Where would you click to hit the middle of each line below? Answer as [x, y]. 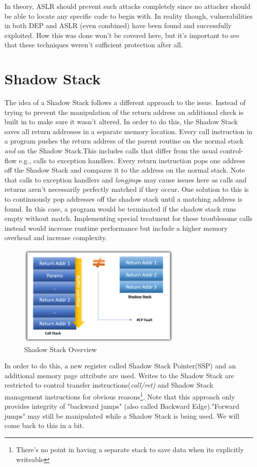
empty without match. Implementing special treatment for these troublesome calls [128, 218]
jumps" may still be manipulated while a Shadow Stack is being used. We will [122, 415]
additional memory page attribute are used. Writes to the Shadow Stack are [119, 375]
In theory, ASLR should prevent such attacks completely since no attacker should [128, 6]
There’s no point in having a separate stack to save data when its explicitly [130, 449]
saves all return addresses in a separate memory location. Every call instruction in [128, 131]
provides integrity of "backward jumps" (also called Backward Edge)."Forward [122, 406]
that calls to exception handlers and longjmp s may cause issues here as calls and [126, 179]
